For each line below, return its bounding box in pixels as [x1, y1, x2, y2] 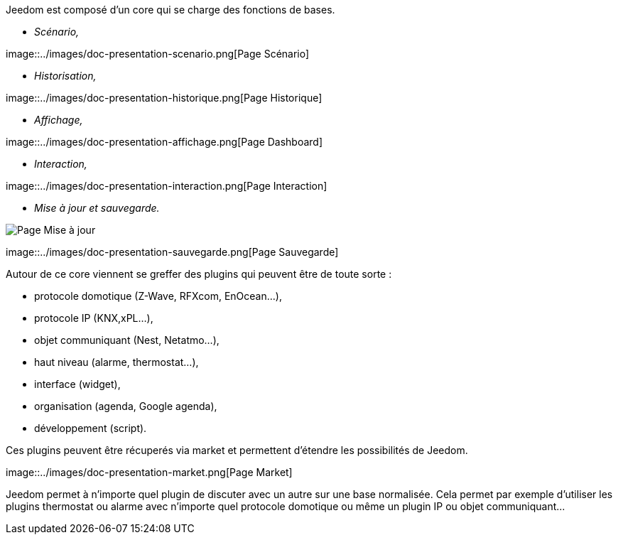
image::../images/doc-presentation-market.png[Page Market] [6, 466, 293, 478]
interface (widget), [34, 378, 121, 390]
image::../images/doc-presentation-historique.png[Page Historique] [6, 92, 322, 104]
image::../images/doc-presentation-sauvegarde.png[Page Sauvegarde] [6, 246, 339, 258]
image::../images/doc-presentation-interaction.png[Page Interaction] [6, 180, 327, 192]
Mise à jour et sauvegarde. [34, 202, 160, 214]
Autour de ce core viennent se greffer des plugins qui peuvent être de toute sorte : [6, 268, 392, 280]
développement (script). [34, 422, 147, 434]
